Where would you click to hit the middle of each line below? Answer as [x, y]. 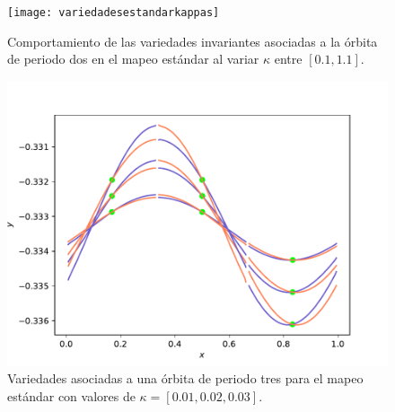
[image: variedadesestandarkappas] [114, 13]
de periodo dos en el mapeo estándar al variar [133, 59]
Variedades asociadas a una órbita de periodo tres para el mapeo [185, 378]
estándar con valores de [71, 396]
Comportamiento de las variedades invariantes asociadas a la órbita [193, 41]
